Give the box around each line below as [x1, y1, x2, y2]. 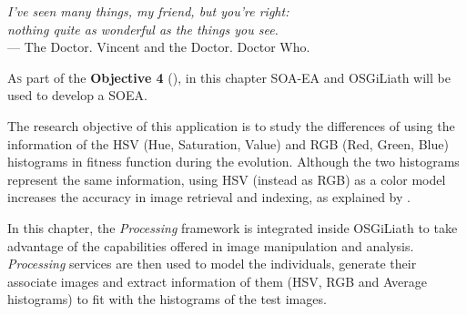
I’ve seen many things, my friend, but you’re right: [7, 2, 289, 20]
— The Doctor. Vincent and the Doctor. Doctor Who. [7, 37, 310, 56]
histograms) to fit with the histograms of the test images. [7, 290, 327, 309]
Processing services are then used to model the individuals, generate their [7, 254, 417, 273]
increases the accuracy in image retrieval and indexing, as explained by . [7, 188, 411, 207]
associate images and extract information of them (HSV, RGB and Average [7, 271, 427, 290]
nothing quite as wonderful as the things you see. [7, 19, 279, 38]
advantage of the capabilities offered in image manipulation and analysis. [7, 236, 414, 255]
